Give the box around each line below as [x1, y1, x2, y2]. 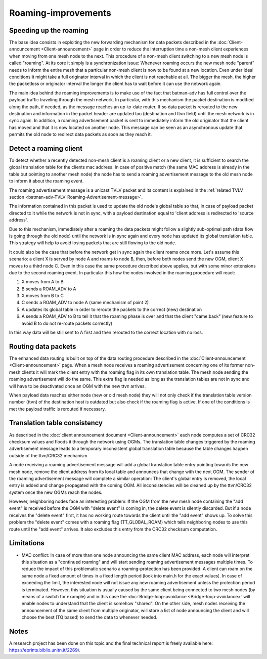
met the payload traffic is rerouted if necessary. [9, 406, 106, 412]
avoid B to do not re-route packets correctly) [21, 320, 113, 326]
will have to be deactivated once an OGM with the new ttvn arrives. [9, 383, 146, 389]
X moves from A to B [21, 279, 64, 285]
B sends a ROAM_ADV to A [21, 286, 76, 292]
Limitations [9, 539, 44, 547]
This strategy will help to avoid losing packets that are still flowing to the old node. [9, 240, 177, 246]
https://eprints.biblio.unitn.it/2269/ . [9, 647, 81, 653]
